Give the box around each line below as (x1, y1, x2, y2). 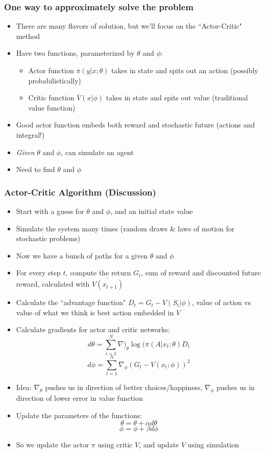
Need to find (16, 164, 55, 175)
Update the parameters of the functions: (16, 409, 142, 420)
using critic (98, 439, 133, 450)
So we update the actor (16, 439, 89, 450)
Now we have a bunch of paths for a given (16, 250, 148, 261)
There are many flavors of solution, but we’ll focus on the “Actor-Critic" (16, 20, 242, 31)
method (16, 30, 40, 41)
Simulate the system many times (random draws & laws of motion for (16, 223, 235, 233)
